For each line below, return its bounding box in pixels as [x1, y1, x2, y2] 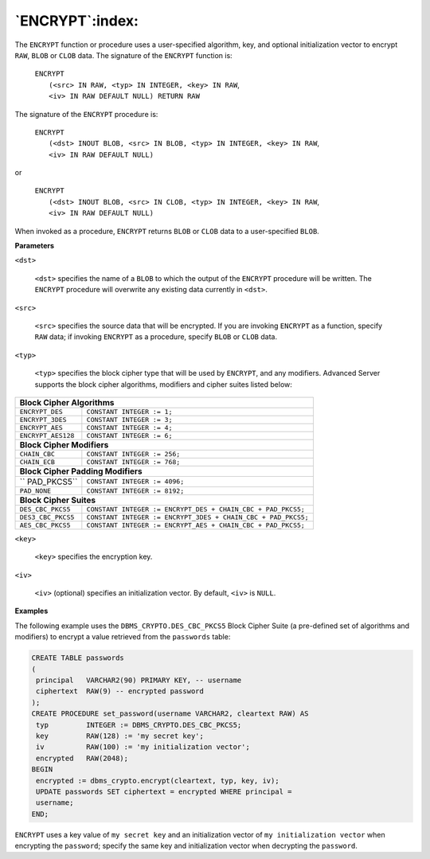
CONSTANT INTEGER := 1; [86, 407, 173, 416]
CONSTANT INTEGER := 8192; [86, 486, 185, 495]
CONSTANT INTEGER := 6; [86, 431, 173, 439]
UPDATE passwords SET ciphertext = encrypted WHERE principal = [36, 787, 292, 796]
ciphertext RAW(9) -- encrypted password [36, 687, 205, 696]
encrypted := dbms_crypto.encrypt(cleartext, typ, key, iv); [36, 776, 279, 785]
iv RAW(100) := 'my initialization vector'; [36, 743, 250, 752]
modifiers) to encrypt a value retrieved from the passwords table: [14, 632, 231, 642]
